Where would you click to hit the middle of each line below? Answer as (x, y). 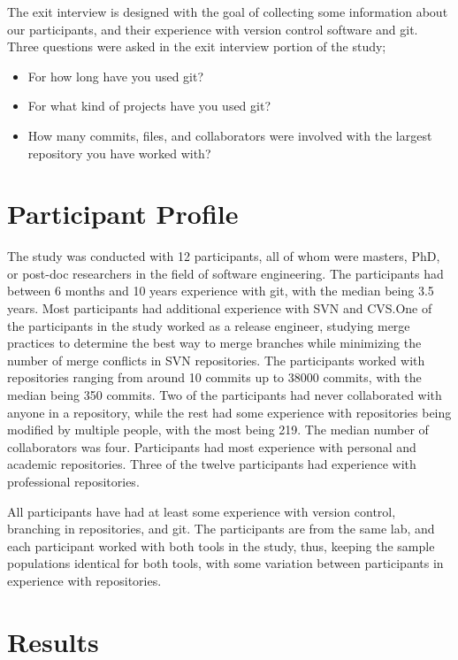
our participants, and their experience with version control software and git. (213, 29)
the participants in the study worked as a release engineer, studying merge (209, 325)
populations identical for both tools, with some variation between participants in (225, 563)
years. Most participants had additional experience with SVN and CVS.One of (220, 308)
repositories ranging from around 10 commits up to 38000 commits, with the (214, 377)
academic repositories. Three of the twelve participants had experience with (212, 464)
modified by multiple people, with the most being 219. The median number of (218, 430)
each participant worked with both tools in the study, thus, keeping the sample (221, 545)
